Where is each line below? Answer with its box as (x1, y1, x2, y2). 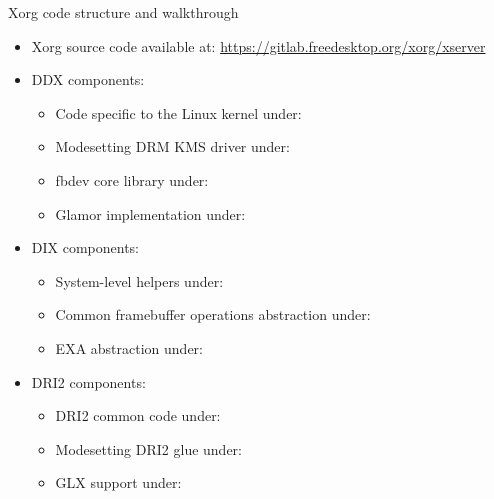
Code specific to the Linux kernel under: (55, 102, 302, 123)
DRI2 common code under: (55, 405, 221, 426)
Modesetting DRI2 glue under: (55, 438, 243, 459)
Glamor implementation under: (55, 203, 246, 224)
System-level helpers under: (55, 270, 224, 291)
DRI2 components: (31, 371, 146, 392)
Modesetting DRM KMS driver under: (55, 136, 290, 157)
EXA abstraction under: (55, 337, 203, 358)
